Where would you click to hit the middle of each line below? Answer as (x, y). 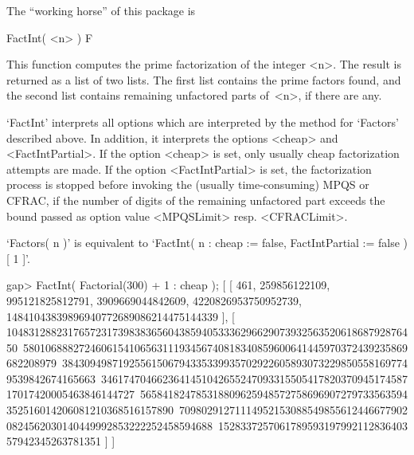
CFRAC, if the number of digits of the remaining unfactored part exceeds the (196, 200)
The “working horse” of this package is (101, 10)
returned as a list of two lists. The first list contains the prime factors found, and (204, 79)
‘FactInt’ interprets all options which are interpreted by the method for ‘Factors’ (203, 122)
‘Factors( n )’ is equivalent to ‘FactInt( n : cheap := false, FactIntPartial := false (203, 243)
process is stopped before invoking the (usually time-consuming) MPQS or (188, 184)
